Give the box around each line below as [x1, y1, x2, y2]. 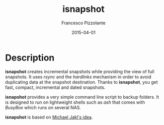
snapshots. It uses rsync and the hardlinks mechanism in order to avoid [5, 73, 152, 80]
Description [5, 52, 55, 63]
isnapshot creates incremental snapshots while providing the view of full [5, 68, 155, 74]
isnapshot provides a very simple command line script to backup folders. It [5, 94, 159, 100]
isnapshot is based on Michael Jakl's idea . [5, 114, 93, 120]
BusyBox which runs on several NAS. [5, 104, 81, 110]
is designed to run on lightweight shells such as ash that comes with [5, 99, 145, 105]
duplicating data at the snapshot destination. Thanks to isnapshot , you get [5, 79, 158, 85]
